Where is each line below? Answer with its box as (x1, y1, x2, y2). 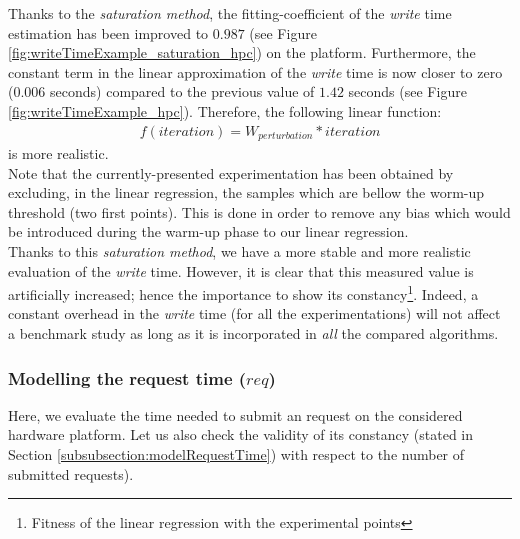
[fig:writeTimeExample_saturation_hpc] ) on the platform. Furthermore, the (8, 42, 476, 63)
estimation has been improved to (8, 22, 209, 43)
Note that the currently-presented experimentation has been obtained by (8, 162, 454, 183)
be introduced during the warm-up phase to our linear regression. (8, 221, 409, 242)
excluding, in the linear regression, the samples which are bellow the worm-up (8, 182, 485, 203)
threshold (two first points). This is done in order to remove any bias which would (8, 201, 511, 222)
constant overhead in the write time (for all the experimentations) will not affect (8, 303, 501, 324)
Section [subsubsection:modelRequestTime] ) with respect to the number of (8, 444, 465, 465)
